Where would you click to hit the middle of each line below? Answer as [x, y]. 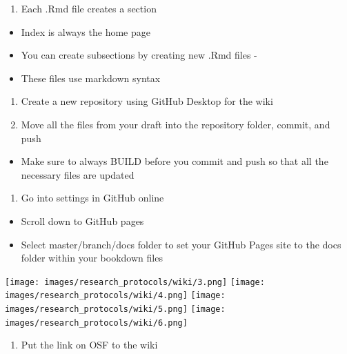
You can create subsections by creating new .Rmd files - [139, 55]
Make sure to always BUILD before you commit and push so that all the [175, 161]
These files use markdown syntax [91, 78]
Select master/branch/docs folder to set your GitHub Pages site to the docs [181, 244]
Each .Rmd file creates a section [89, 8]
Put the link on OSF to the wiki [89, 345]
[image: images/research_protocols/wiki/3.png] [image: [135, 282]
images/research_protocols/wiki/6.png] [96, 323]
